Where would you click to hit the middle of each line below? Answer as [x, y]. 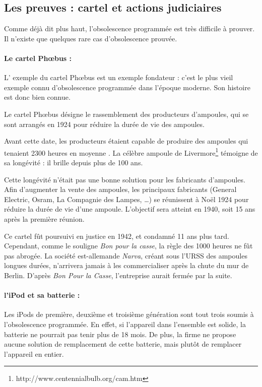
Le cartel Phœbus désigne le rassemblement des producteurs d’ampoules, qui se [126, 114]
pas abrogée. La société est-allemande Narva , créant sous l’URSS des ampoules [126, 255]
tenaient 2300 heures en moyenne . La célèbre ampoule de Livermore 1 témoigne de [131, 152]
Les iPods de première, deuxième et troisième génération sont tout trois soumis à [129, 314]
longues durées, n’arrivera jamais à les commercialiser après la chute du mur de [126, 265]
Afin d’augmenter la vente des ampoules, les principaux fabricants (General [120, 189]
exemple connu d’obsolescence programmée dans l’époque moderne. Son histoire [127, 87]
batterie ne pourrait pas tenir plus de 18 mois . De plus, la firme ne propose [120, 334]
